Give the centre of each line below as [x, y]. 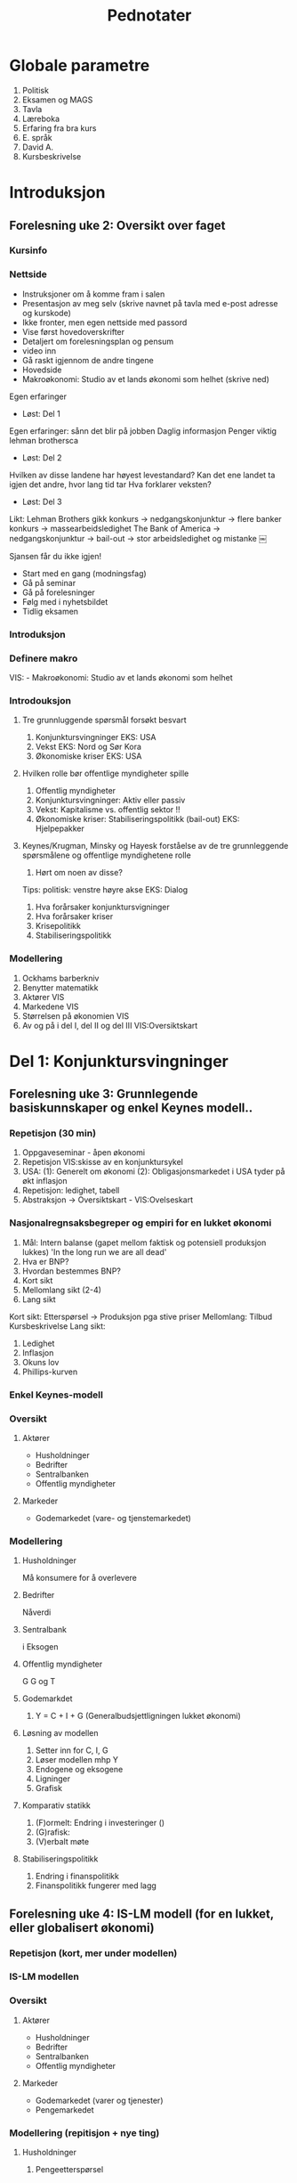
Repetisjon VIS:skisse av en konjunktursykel [103, 1162]
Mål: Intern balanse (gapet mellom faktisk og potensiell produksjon [144, 1242]
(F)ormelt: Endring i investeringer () [100, 1823]
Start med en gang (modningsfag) [84, 573]
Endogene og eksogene [79, 1770]
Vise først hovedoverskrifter [73, 331]
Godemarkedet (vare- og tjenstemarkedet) [113, 1518]
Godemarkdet [47, 1698]
